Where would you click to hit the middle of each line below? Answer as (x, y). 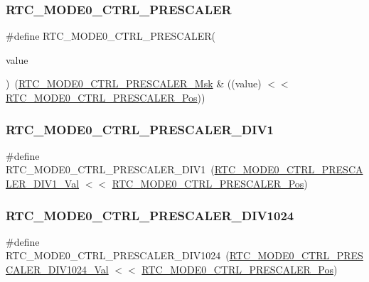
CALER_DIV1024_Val (57, 269)
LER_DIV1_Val (43, 183)
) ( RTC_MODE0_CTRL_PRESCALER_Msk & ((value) (134, 83)
